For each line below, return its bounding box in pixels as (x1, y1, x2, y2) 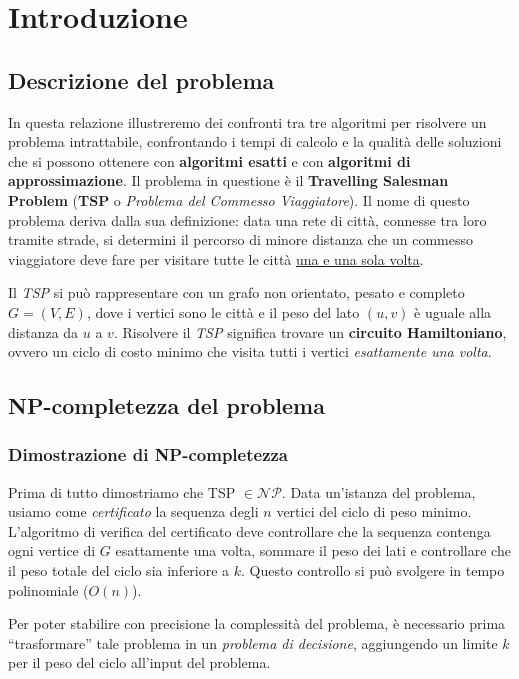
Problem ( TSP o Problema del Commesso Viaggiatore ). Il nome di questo (8, 189, 470, 210)
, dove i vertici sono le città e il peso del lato (86, 301, 360, 322)
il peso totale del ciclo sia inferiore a (8, 560, 230, 581)
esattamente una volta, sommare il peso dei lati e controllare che (115, 540, 511, 561)
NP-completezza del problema (8, 390, 325, 421)
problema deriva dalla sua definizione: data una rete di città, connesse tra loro (8, 209, 487, 230)
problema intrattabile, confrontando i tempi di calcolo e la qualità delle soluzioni (8, 131, 502, 152)
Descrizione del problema (8, 64, 275, 95)
